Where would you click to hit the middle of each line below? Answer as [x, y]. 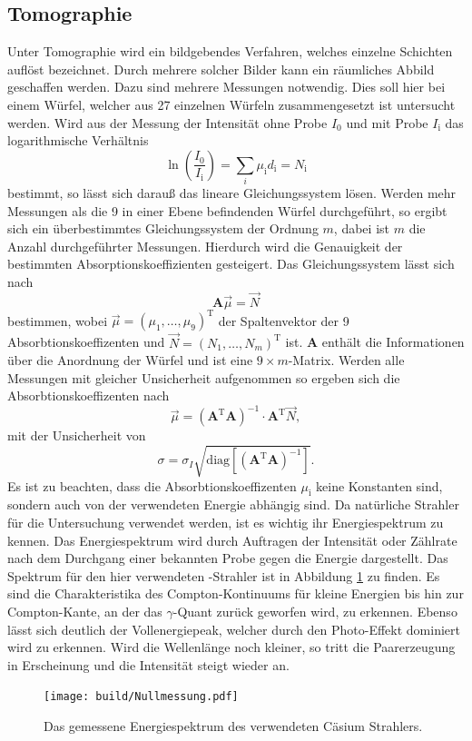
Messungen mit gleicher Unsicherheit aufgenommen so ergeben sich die [204, 377]
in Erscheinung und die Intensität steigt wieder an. [148, 664]
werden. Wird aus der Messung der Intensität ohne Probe [167, 122]
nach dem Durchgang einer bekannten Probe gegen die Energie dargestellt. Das [228, 558]
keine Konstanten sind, [379, 485]
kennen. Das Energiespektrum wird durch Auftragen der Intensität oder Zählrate [232, 540]
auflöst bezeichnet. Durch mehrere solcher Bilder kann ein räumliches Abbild [221, 69]
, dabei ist [361, 228]
